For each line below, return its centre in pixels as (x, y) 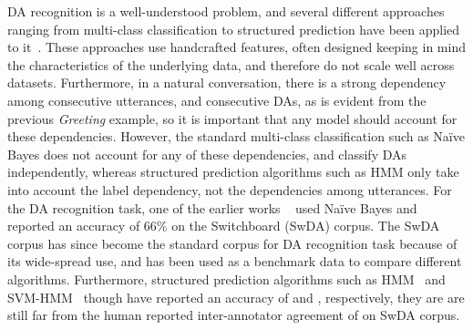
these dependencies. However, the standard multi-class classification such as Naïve (236, 136)
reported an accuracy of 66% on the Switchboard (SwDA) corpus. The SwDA (224, 226)
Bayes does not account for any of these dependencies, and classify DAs (207, 154)
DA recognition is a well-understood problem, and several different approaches (226, 11)
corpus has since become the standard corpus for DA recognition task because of (232, 243)
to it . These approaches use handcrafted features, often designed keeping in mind (236, 47)
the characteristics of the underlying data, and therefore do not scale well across (231, 64)
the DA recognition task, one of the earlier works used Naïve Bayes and (212, 207)
